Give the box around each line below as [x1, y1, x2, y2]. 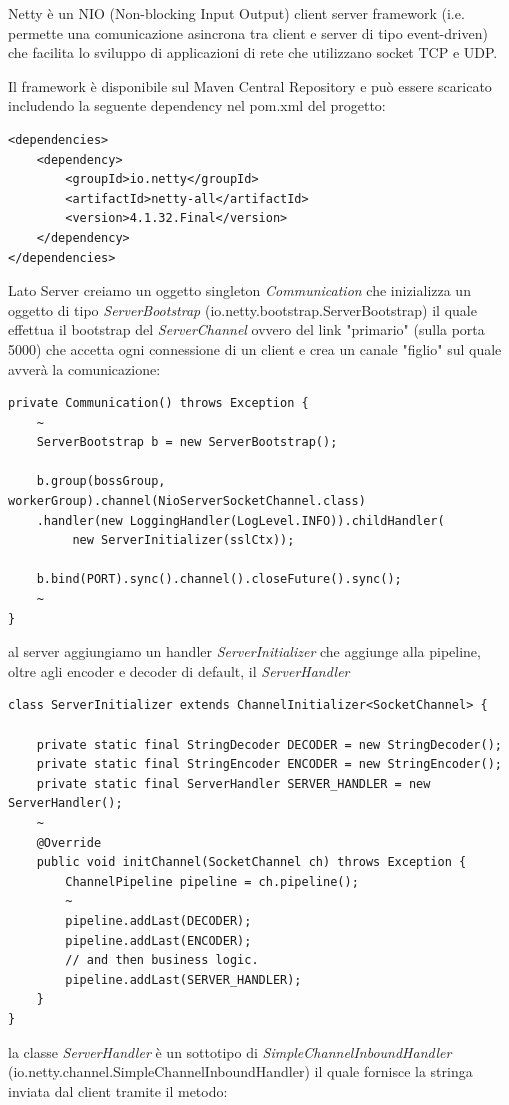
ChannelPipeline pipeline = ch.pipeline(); [65, 874, 359, 889]
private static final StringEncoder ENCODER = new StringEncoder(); [36, 757, 502, 772]
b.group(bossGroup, [36, 474, 166, 489]
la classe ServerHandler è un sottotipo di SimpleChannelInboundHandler [8, 1041, 452, 1062]
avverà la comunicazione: [8, 358, 161, 379]
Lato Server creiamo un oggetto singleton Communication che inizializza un [8, 280, 471, 301]
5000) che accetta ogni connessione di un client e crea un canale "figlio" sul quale [8, 338, 502, 359]
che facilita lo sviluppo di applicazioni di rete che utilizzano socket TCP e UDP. [8, 42, 498, 63]
